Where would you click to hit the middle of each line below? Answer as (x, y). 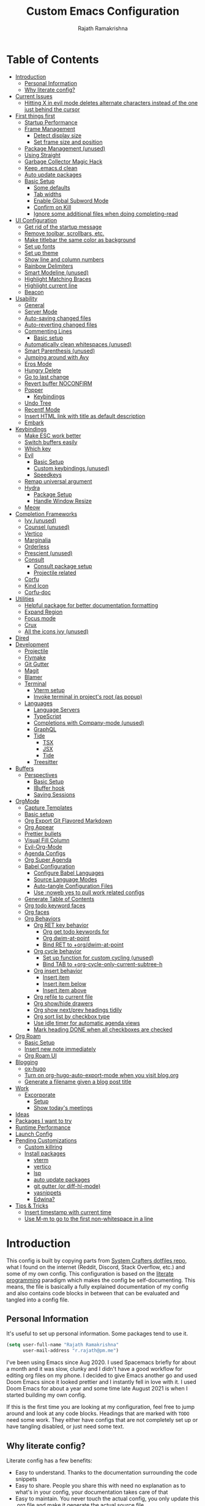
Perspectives (41, 774)
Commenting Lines (48, 331)
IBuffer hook (49, 788)
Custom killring (43, 1147)
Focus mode (40, 618)
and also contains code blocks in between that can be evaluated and (93, 1293)
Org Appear (39, 827)
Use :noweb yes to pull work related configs (89, 892)
